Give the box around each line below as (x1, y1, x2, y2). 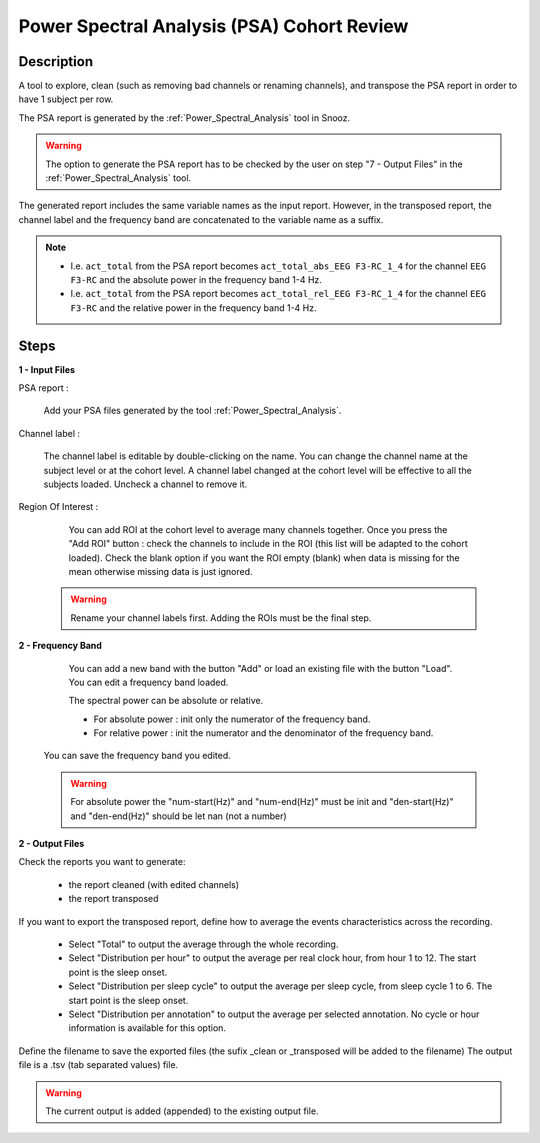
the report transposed (68, 893, 159, 905)
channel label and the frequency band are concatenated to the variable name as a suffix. (18, 213, 384, 225)
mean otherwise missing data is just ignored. (68, 565, 254, 577)
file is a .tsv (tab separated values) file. (18, 1059, 179, 1071)
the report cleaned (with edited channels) (68, 878, 240, 890)
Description (18, 53, 94, 70)
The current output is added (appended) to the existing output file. (45, 1105, 319, 1117)
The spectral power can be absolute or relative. (68, 695, 264, 707)
